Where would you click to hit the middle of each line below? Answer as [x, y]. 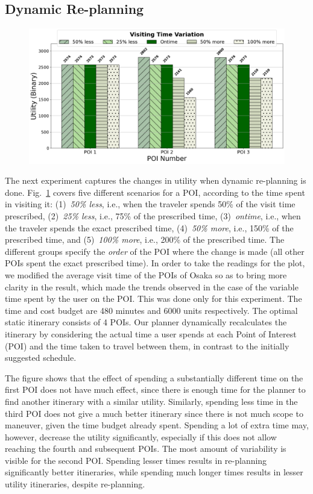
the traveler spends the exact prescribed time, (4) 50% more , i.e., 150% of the [149, 227]
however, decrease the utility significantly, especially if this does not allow [141, 436]
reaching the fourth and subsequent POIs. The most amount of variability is [146, 449]
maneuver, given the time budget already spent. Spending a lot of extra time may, [157, 425]
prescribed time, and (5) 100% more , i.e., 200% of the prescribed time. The [145, 239]
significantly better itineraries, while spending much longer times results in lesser [154, 472]
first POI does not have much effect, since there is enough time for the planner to [155, 389]
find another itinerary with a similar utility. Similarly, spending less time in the [151, 401]
